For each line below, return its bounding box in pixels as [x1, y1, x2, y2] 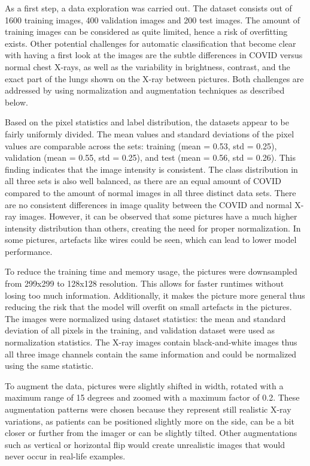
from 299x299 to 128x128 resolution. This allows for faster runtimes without [5, 277, 284, 290]
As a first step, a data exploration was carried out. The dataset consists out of [5, 2, 292, 14]
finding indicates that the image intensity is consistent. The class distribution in [5, 163, 298, 175]
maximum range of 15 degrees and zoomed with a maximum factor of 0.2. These [5, 391, 300, 404]
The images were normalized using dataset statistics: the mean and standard [5, 312, 286, 324]
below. [5, 95, 28, 108]
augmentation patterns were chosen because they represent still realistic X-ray [5, 403, 291, 415]
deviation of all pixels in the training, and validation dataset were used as [5, 324, 275, 336]
